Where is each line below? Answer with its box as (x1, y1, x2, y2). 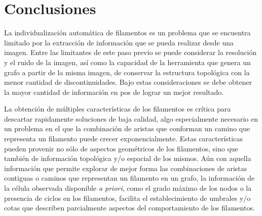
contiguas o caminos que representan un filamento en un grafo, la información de (4, 173, 255, 183)
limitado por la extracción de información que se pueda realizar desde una (4, 37, 234, 47)
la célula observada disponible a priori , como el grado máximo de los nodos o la (4, 183, 252, 193)
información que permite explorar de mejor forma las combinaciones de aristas (4, 163, 247, 173)
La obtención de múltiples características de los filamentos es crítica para (4, 103, 231, 114)
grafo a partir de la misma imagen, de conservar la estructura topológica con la (4, 67, 250, 77)
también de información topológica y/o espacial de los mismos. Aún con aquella (4, 153, 251, 164)
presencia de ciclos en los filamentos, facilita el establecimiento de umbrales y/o (4, 192, 251, 203)
